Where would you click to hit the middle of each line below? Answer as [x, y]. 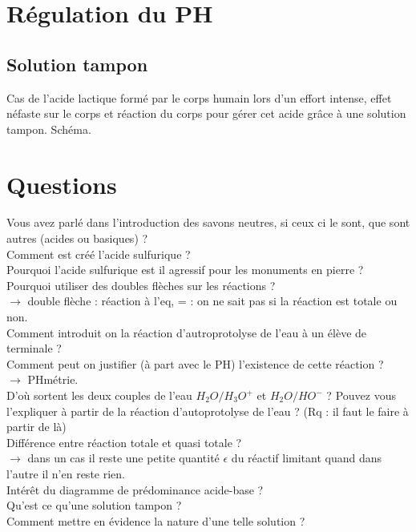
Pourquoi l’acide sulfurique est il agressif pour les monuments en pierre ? [185, 270]
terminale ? [34, 348]
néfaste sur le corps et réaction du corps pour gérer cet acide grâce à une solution [206, 113]
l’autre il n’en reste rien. [66, 473]
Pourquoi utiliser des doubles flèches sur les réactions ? [141, 285]
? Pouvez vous [361, 395]
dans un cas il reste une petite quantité [123, 458]
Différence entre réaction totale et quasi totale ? [124, 442]
